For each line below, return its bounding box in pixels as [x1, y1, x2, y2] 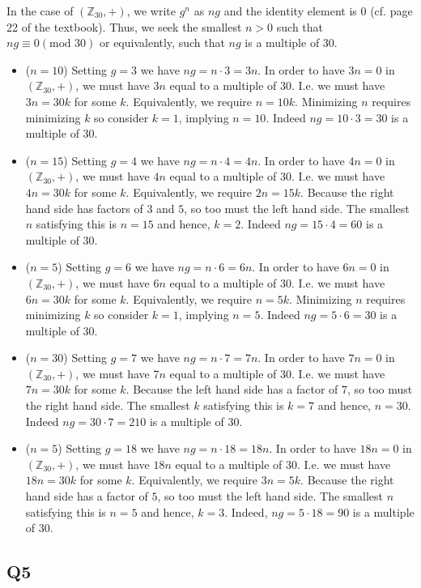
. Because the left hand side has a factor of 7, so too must [125, 381, 413, 398]
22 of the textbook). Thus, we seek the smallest [6, 18, 242, 35]
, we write [126, 2, 176, 19]
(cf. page [370, 2, 413, 19]
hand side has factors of [25, 199, 143, 216]
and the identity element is [223, 2, 357, 19]
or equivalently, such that [99, 34, 225, 51]
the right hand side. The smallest [25, 397, 190, 414]
